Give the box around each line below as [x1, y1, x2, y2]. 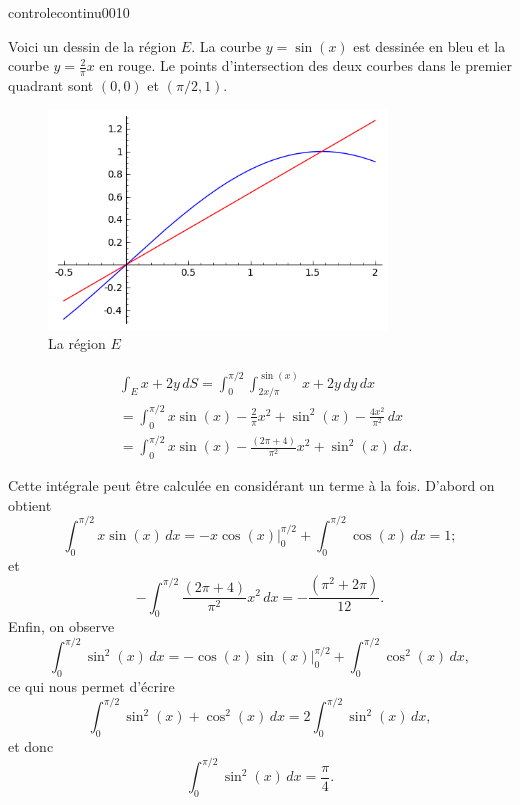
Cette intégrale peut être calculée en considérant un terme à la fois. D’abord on [8, 475, 495, 496]
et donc [8, 736, 54, 757]
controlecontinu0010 [8, 2, 130, 22]
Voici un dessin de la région [8, 35, 177, 56]
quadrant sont [8, 75, 94, 96]
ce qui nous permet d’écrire [8, 676, 175, 697]
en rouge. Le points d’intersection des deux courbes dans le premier [99, 55, 512, 76]
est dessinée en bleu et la [353, 35, 506, 56]
